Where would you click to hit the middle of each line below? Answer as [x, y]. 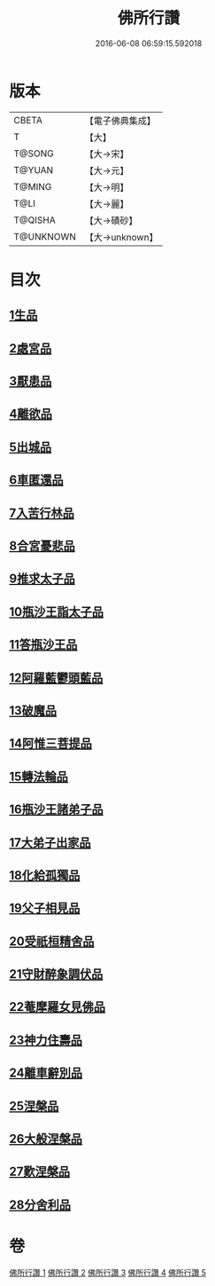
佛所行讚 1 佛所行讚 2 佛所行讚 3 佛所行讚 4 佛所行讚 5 [107, 1272]
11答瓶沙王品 [43, 645]
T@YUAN [34, 170]
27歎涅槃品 [40, 1172]
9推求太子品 [42, 579]
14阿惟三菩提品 [51, 743]
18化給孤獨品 [45, 875]
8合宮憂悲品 [42, 546]
